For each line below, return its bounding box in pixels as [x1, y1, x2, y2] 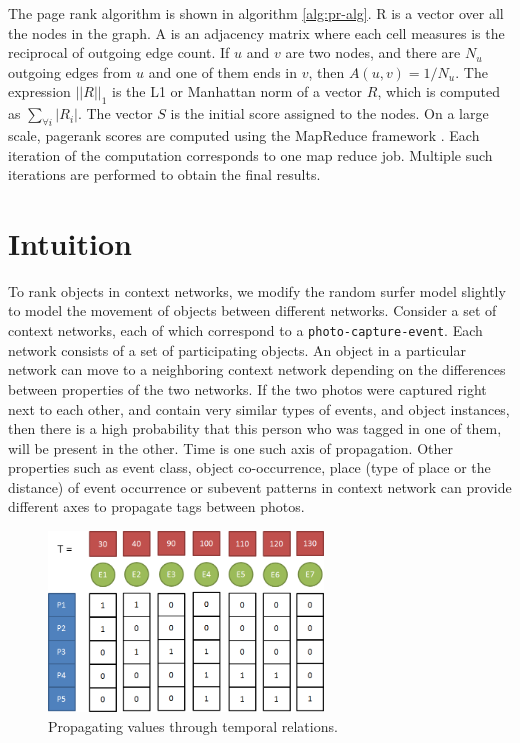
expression [8, 81, 71, 102]
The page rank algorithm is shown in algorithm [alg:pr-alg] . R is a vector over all [8, 3, 504, 23]
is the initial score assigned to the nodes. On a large [170, 103, 489, 124]
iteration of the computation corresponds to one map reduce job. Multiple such [8, 144, 493, 165]
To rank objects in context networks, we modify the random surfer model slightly [8, 280, 506, 301]
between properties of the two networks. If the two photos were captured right [8, 378, 487, 399]
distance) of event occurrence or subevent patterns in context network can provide [8, 476, 512, 497]
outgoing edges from [8, 61, 132, 82]
